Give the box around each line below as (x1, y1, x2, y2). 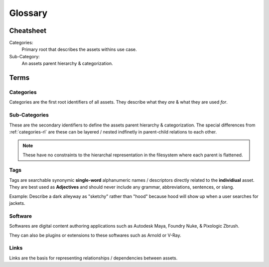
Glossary (9, 7, 48, 18)
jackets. (9, 200, 25, 206)
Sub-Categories (9, 112, 49, 119)
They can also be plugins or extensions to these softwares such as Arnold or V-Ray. (9, 232, 181, 238)
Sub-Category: (9, 53, 40, 59)
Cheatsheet (9, 26, 47, 35)
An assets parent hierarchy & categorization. (21, 60, 113, 67)
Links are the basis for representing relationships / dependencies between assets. (9, 255, 178, 261)
